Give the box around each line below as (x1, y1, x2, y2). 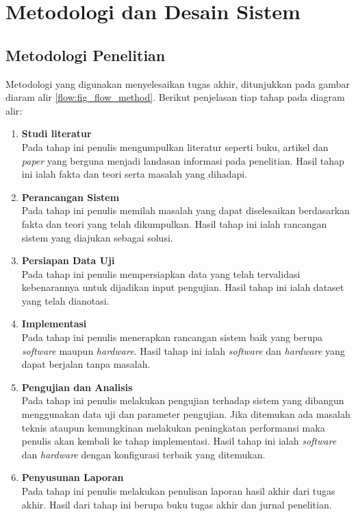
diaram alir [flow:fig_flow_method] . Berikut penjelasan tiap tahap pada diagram (5, 90, 345, 104)
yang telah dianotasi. (21, 293, 110, 307)
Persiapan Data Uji (21, 253, 115, 268)
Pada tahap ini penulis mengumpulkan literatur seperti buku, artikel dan (21, 139, 329, 154)
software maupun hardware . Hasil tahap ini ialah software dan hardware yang (21, 343, 345, 357)
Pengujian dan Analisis (21, 379, 133, 394)
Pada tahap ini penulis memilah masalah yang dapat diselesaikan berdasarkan (21, 203, 350, 218)
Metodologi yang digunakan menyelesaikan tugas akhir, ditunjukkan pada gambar (5, 76, 350, 91)
